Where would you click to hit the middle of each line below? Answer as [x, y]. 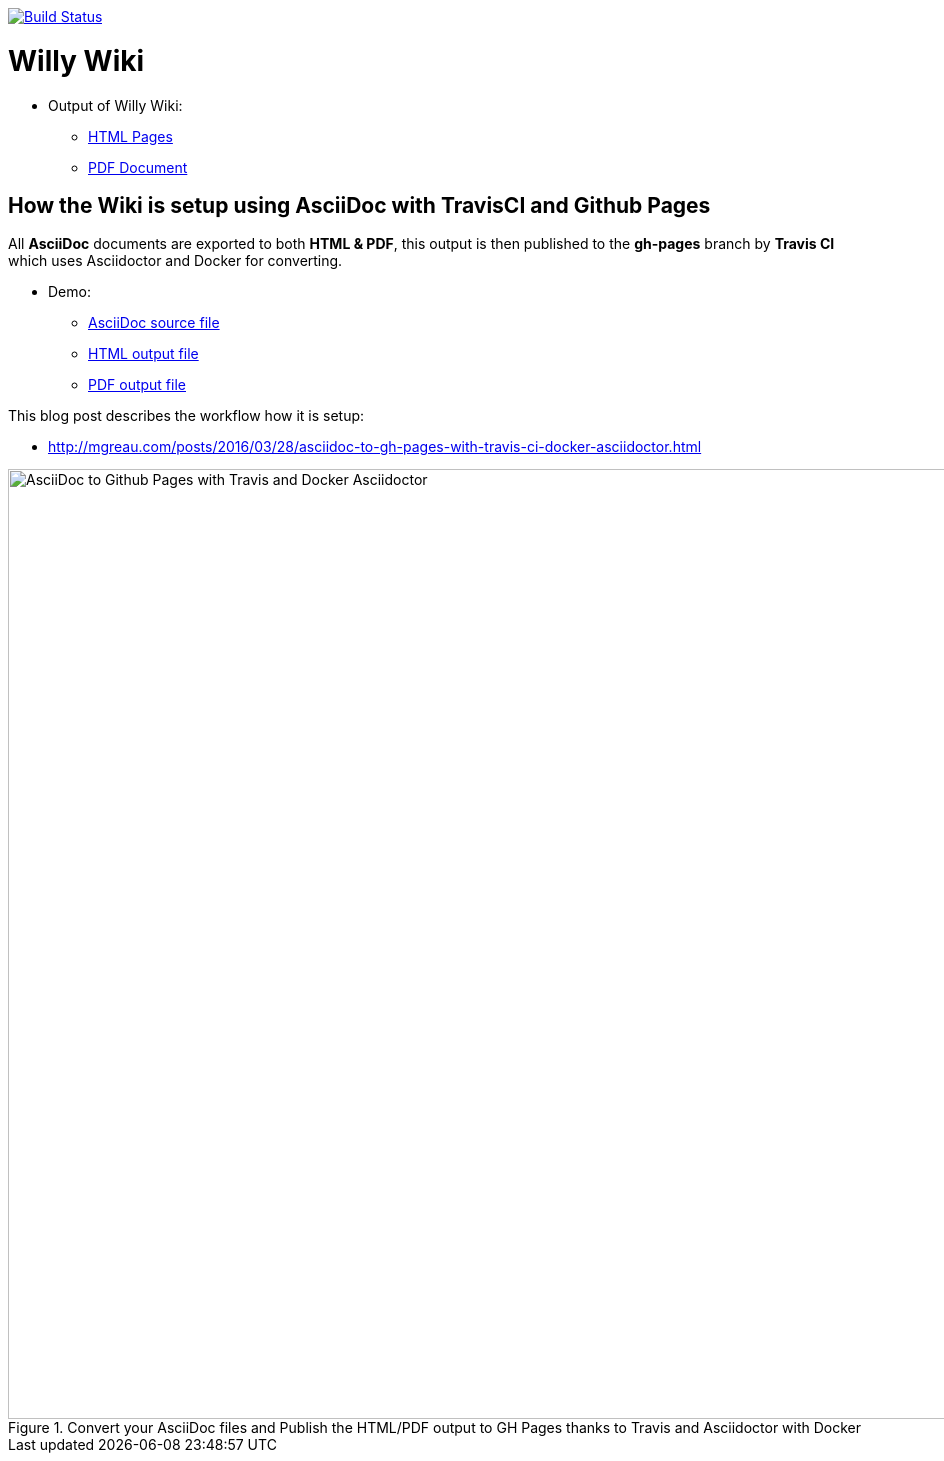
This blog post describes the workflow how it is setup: [186, 416]
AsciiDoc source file [154, 323]
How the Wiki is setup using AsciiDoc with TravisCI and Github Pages [359, 205]
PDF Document [138, 167]
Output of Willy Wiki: [115, 105]
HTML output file [143, 354]
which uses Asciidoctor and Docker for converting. [175, 261]
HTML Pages [130, 136]
